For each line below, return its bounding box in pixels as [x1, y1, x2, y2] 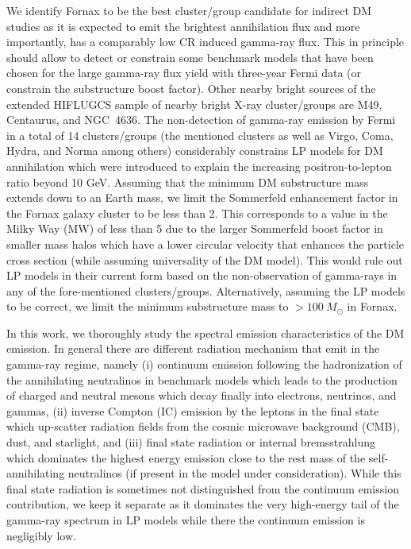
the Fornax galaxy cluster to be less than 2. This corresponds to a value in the [6, 204, 388, 221]
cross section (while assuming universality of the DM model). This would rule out [6, 251, 403, 268]
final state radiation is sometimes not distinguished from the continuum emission [6, 480, 399, 497]
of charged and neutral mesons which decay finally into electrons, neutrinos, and [6, 387, 397, 404]
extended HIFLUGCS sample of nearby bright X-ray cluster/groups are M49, [6, 95, 382, 112]
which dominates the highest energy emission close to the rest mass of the [6, 449, 366, 466]
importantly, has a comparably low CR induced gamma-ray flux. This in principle [6, 33, 405, 50]
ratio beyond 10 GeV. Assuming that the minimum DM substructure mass [6, 173, 369, 190]
